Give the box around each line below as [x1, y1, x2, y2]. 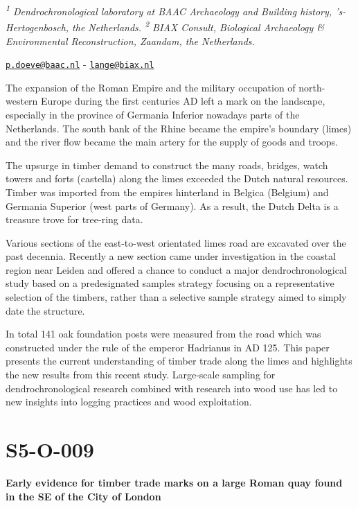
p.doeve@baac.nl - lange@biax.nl [6, 57, 154, 71]
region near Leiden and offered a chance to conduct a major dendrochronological [6, 262, 347, 277]
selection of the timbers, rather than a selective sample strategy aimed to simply [6, 290, 347, 304]
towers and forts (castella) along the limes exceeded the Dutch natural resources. [6, 171, 348, 186]
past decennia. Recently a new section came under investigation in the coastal [6, 249, 336, 263]
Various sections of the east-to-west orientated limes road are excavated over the [6, 235, 346, 249]
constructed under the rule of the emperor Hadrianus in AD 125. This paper [6, 340, 330, 354]
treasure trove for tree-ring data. [6, 212, 143, 227]
